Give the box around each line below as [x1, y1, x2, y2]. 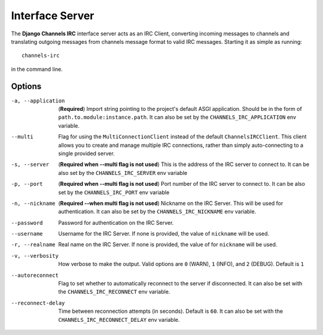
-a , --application [11, 97, 65, 104]
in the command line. [11, 65, 63, 73]
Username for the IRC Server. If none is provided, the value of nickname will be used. [58, 230, 269, 237]
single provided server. [58, 150, 115, 157]
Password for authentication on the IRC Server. [58, 219, 174, 226]
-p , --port [11, 180, 43, 188]
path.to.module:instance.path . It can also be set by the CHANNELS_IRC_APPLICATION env [58, 114, 296, 121]
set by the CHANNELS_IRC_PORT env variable [58, 189, 170, 196]
